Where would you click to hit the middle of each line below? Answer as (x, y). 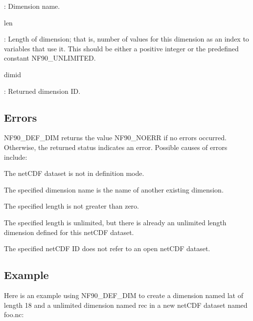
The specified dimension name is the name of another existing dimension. (114, 189)
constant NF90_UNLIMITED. (50, 58)
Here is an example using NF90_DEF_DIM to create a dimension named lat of (124, 295)
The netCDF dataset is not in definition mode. (74, 173)
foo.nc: (14, 314)
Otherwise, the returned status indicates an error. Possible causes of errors (116, 147)
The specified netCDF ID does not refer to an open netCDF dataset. (107, 248)
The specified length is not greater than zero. (71, 206)
